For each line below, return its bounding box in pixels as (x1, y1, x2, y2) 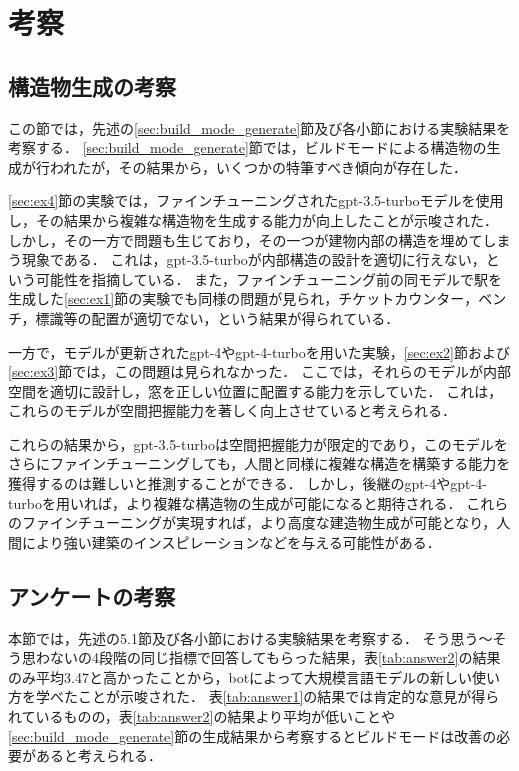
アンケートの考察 (8, 580, 176, 611)
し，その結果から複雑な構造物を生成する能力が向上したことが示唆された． (8, 209, 498, 230)
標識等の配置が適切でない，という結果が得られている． (35, 307, 400, 328)
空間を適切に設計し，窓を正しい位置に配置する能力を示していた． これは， (8, 380, 503, 401)
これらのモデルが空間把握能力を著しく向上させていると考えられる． (8, 400, 456, 421)
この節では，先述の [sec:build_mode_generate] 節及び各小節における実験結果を (8, 117, 511, 138)
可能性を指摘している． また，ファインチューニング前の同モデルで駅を (35, 268, 502, 289)
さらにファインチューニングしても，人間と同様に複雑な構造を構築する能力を (8, 453, 511, 474)
